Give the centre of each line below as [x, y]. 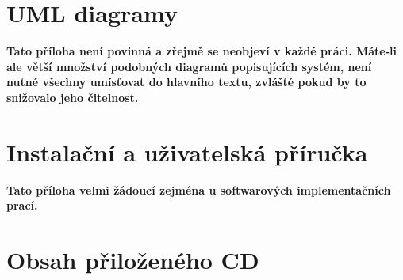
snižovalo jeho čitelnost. [73, 97]
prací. [22, 205]
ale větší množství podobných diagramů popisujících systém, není [189, 66]
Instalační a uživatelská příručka [187, 151]
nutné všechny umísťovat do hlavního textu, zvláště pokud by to [186, 82]
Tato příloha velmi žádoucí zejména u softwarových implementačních [199, 189]
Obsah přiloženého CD [133, 259]
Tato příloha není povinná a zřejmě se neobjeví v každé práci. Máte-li [202, 51]
